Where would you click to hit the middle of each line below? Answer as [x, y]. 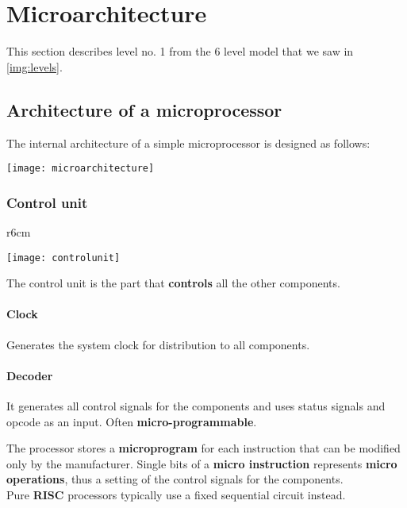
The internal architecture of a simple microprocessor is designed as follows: [188, 142]
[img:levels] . [35, 66]
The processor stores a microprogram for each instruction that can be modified [203, 448]
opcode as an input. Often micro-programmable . [132, 421]
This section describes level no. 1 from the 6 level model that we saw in [180, 51]
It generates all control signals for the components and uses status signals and [196, 406]
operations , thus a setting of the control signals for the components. [175, 479]
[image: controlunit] [63, 258]
